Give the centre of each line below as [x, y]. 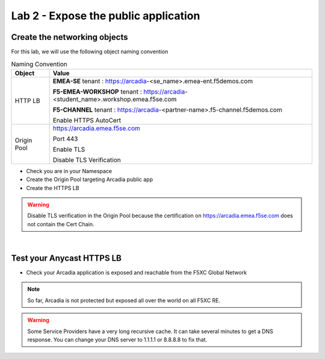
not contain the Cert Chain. [61, 224]
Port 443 [65, 139]
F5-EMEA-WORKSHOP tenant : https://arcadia [119, 92]
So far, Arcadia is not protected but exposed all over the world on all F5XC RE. [124, 300]
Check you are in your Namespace [69, 171]
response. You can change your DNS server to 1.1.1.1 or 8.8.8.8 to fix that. [117, 340]
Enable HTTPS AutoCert [87, 120]
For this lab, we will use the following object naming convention [90, 52]
